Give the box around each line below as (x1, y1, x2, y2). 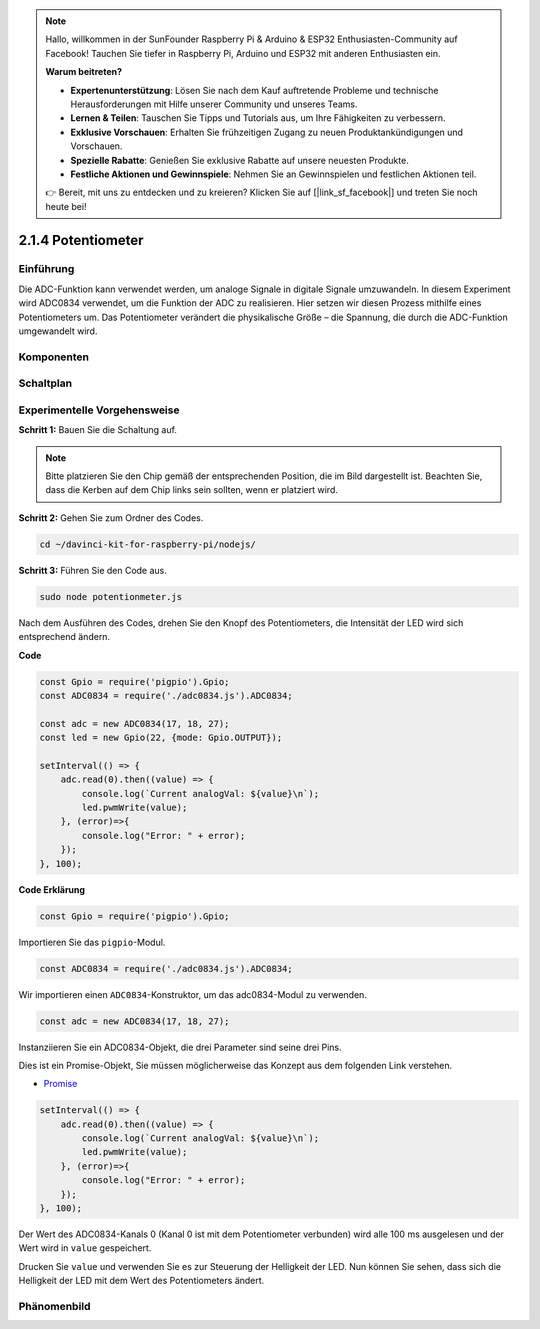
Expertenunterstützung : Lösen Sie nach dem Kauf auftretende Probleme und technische (70, 84, 439, 96)
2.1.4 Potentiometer (18, 231, 144, 249)
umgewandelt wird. (18, 325, 98, 337)
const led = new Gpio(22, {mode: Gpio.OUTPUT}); (39, 732, 283, 744)
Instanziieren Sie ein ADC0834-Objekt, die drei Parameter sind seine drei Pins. (18, 1041, 342, 1053)
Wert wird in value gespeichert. (18, 1242, 152, 1254)
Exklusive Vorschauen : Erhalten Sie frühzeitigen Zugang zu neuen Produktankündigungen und (70, 126, 464, 138)
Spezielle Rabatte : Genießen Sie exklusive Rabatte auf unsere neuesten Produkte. (70, 154, 409, 166)
